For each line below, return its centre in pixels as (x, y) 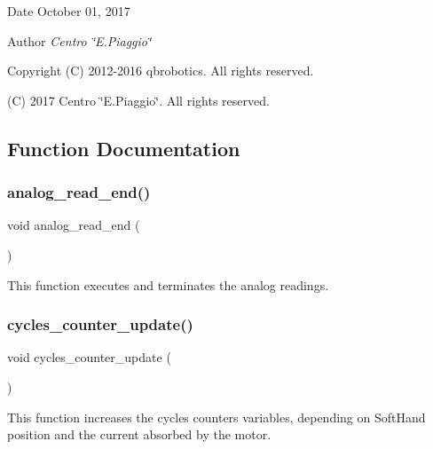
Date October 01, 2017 (69, 11)
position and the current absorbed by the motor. (139, 434)
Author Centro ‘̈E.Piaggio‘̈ (79, 40)
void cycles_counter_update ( (89, 357)
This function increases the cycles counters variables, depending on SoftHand (216, 417)
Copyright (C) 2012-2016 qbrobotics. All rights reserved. (161, 71)
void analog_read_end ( (74, 225)
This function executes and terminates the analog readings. (168, 284)
